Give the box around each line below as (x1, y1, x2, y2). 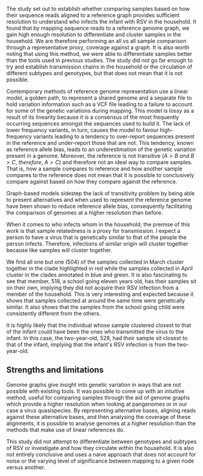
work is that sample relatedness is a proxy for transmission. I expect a (6, 227, 181, 234)
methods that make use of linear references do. (6, 426, 125, 433)
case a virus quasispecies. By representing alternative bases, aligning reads (6, 406, 196, 414)
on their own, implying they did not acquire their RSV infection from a (6, 284, 179, 291)
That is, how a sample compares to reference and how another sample (6, 165, 183, 172)
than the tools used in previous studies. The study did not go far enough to (6, 57, 193, 64)
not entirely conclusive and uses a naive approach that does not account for (6, 451, 196, 458)
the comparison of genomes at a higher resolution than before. (6, 209, 164, 216)
